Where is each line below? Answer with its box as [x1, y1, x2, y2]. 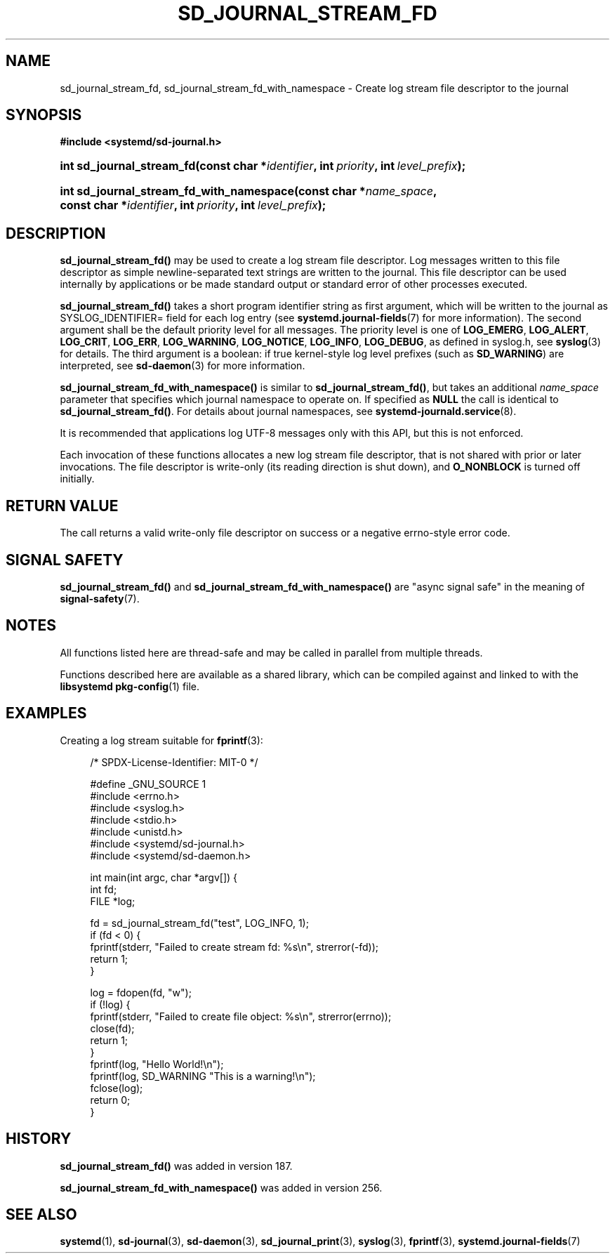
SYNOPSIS [6, 106, 82, 124]
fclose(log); [90, 1081, 143, 1094]
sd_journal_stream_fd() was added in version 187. [60, 1159, 293, 1172]
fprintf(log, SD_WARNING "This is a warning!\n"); [90, 1069, 316, 1082]
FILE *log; [90, 895, 135, 907]
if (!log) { [90, 998, 131, 1010]
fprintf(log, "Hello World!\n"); [90, 1057, 224, 1070]
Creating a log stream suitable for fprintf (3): [60, 734, 263, 746]
